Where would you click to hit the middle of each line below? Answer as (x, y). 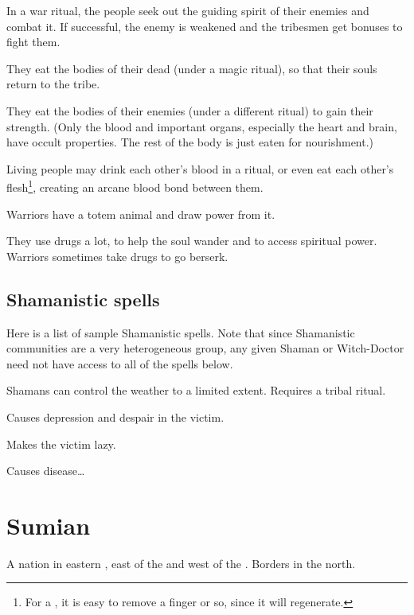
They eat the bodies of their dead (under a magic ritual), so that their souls (192, 68)
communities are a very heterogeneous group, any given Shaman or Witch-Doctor (205, 348)
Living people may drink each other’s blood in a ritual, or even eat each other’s (200, 168)
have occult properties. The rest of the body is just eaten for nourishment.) (190, 142)
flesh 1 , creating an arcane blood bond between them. (135, 186)
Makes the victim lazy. (61, 444)
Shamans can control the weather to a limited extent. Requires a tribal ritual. (196, 390)
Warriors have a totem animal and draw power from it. (141, 214)
